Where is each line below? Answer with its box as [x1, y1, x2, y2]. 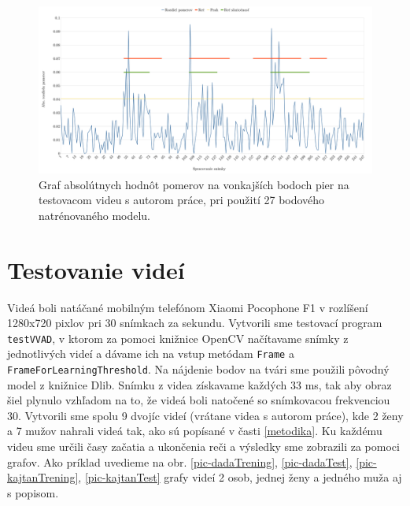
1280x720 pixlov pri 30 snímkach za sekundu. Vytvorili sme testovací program [7, 314, 382, 331]
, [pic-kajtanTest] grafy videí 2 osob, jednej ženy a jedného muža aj [78, 469, 402, 486]
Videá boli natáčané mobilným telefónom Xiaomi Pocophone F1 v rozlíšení [7, 299, 368, 315]
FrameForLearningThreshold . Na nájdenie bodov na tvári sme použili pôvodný [7, 361, 390, 377]
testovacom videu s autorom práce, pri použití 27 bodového [39, 192, 325, 208]
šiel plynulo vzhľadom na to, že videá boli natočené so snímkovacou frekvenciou [7, 392, 390, 408]
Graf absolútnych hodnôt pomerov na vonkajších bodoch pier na [39, 176, 349, 192]
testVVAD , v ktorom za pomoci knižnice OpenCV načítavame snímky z [7, 329, 349, 346]
